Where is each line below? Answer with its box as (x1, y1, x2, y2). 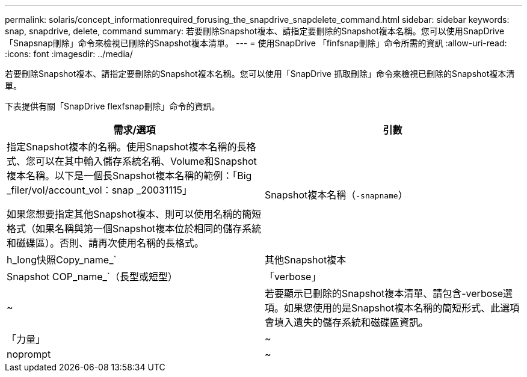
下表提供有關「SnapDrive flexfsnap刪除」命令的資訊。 (5, 101, 220, 111)
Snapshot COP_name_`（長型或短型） (7, 271, 177, 283)
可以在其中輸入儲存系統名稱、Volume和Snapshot (35, 155, 257, 167)
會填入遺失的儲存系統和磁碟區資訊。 (265, 316, 429, 328)
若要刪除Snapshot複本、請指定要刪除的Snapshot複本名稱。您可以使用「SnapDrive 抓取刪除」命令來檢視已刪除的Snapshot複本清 (5, 69, 515, 79)
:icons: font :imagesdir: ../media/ (5, 49, 133, 59)
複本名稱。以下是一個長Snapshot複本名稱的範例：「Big (7, 170, 252, 182)
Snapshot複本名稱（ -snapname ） (265, 189, 408, 201)
